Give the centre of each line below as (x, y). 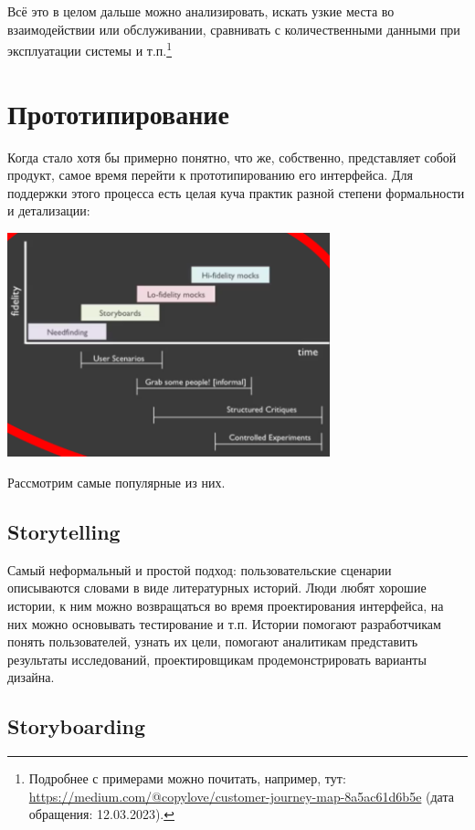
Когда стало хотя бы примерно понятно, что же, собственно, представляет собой (232, 157)
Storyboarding (77, 726)
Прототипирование (118, 113)
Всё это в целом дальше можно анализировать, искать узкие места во (201, 11)
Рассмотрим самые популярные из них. (116, 483)
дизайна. (31, 677)
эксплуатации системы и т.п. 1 (90, 49)
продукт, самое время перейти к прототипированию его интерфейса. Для (210, 175)
